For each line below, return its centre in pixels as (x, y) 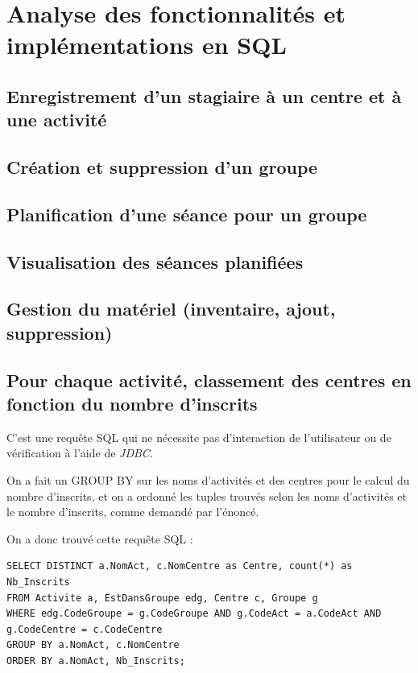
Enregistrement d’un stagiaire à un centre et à (204, 95)
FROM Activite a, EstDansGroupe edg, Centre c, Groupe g (162, 598)
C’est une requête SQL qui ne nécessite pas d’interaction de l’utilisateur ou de (199, 437)
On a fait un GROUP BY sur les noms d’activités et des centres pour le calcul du (208, 480)
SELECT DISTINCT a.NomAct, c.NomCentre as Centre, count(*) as (180, 566)
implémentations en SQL (147, 45)
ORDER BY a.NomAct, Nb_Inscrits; (96, 661)
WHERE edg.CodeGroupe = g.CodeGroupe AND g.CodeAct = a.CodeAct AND (194, 614)
